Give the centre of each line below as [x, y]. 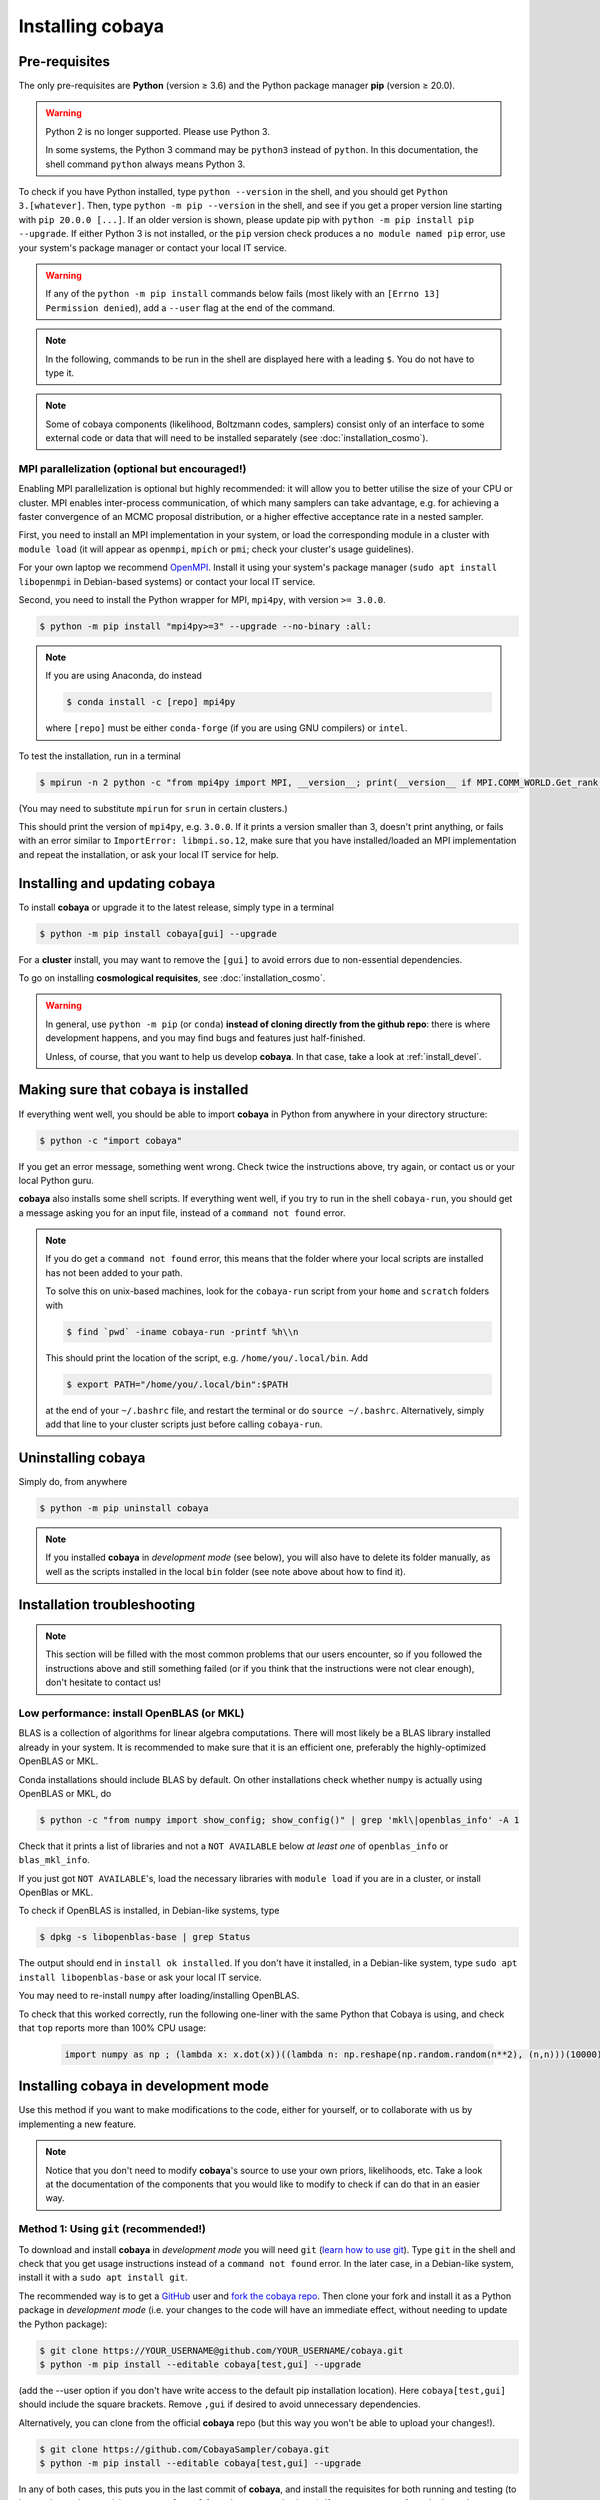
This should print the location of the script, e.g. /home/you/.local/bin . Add [207, 1357]
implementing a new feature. [77, 2124]
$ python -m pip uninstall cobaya [124, 1508]
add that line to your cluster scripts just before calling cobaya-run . [184, 1424]
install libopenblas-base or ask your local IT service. [140, 1977]
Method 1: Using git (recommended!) [112, 2229]
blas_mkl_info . [54, 1860]
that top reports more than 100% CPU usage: [112, 2027]
